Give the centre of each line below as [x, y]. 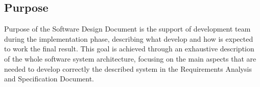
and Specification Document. [49, 79]
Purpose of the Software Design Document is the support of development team [127, 29]
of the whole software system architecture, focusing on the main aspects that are [130, 58]
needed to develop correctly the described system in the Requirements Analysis [128, 68]
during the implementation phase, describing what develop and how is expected [129, 38]
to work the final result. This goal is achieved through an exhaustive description [129, 49]
